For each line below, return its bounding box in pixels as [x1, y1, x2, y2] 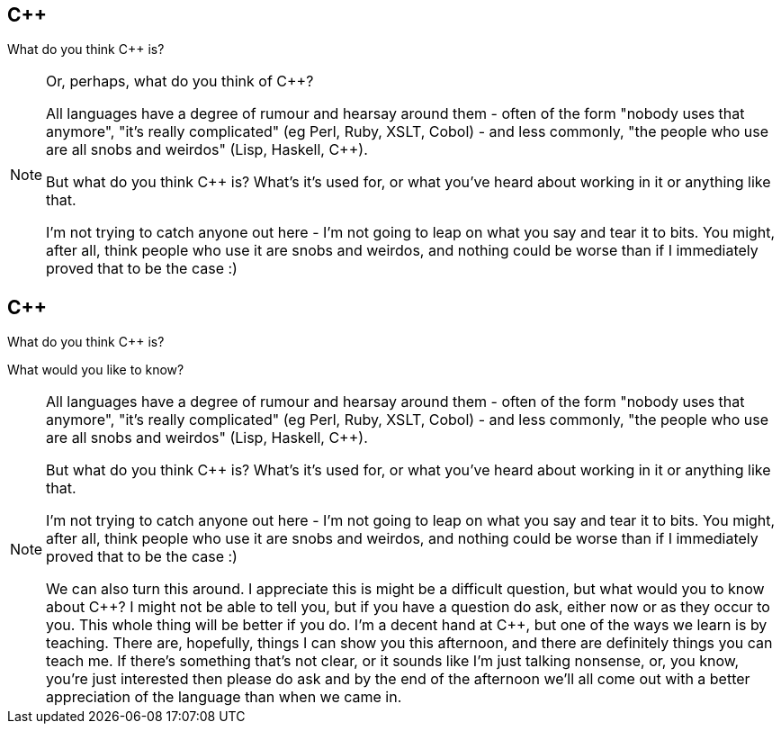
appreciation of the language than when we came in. [46, 688, 402, 707]
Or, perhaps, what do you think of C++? [46, 72, 314, 91]
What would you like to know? [7, 362, 184, 378]
